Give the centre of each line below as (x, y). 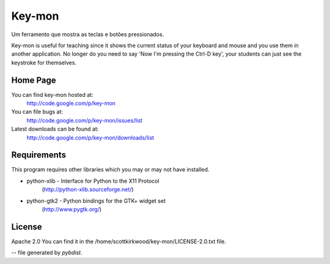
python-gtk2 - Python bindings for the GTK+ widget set (96, 201)
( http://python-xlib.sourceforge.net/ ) (88, 189)
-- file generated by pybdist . (47, 253)
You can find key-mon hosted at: (53, 94)
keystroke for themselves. (44, 62)
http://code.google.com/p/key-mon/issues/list (85, 120)
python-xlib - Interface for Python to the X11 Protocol (93, 181)
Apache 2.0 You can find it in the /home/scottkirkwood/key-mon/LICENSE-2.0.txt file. (119, 241)
